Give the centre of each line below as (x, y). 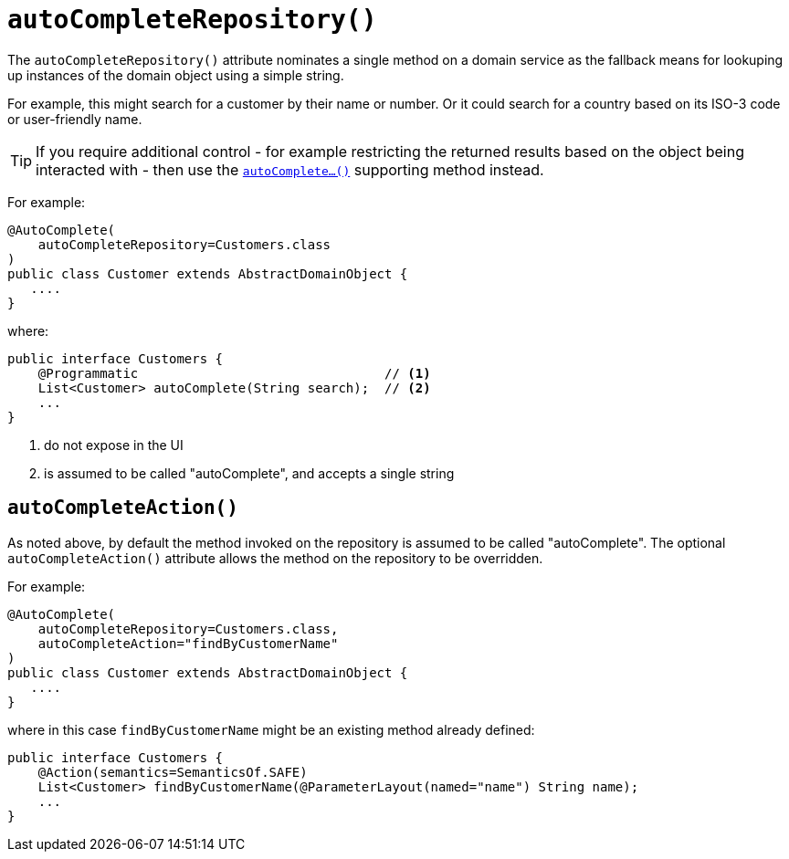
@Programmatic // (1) (234, 373)
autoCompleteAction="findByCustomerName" (188, 643)
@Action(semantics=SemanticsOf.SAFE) (173, 772)
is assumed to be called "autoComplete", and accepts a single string (249, 473)
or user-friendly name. (75, 119)
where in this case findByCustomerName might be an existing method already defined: (271, 729)
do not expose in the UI (114, 445)
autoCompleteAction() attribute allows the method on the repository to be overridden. (275, 558)
